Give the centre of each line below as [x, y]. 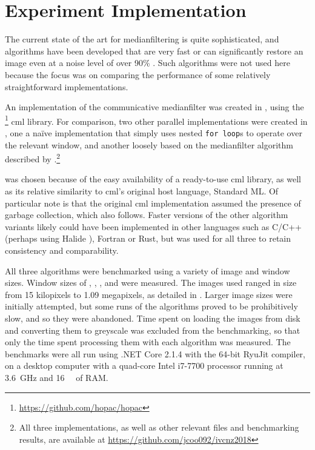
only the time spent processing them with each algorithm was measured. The [148, 342]
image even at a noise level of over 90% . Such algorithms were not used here [148, 63]
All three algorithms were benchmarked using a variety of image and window [148, 270]
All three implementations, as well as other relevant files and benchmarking [159, 427]
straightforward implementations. [67, 86]
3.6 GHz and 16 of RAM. [57, 377]
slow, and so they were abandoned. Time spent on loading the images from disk [153, 318]
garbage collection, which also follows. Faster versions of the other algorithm [147, 215]
